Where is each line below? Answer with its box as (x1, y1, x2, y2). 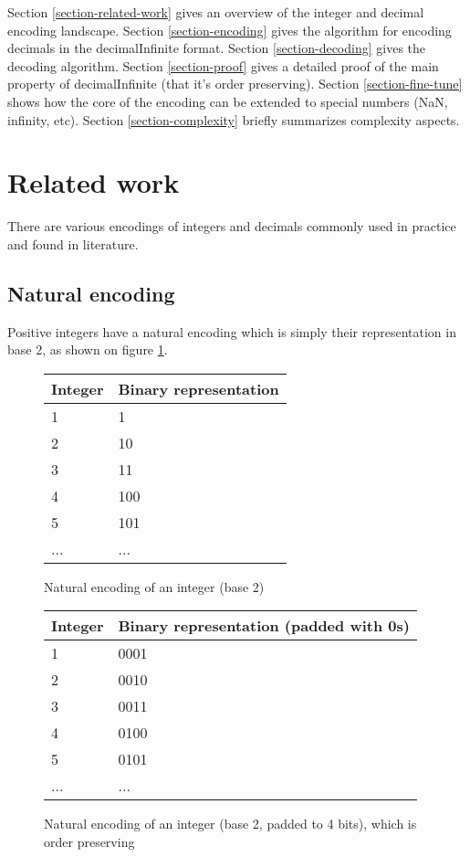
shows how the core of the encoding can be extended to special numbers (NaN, (7, 91, 448, 111)
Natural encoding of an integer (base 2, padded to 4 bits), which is (44, 814, 417, 833)
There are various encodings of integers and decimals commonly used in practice (7, 217, 456, 236)
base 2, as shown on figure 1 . (7, 340, 168, 359)
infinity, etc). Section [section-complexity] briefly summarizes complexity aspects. (7, 110, 460, 129)
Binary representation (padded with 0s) (118, 615, 410, 637)
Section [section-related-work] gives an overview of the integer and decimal (7, 3, 424, 21)
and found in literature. (7, 234, 139, 253)
